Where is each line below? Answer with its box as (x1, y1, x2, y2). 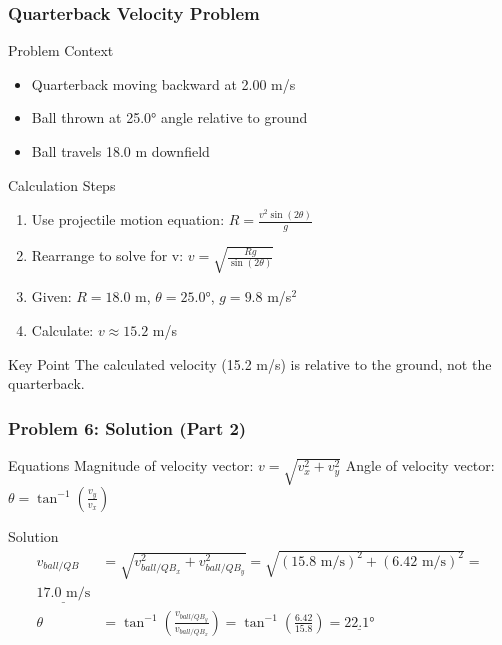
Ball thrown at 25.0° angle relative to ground (31, 107, 308, 128)
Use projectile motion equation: (31, 209, 225, 230)
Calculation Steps (8, 174, 116, 195)
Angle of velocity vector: (345, 455, 495, 476)
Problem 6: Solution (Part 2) (8, 415, 247, 440)
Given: (31, 286, 72, 307)
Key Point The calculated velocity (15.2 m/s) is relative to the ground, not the (8, 353, 492, 374)
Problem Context (8, 40, 114, 61)
